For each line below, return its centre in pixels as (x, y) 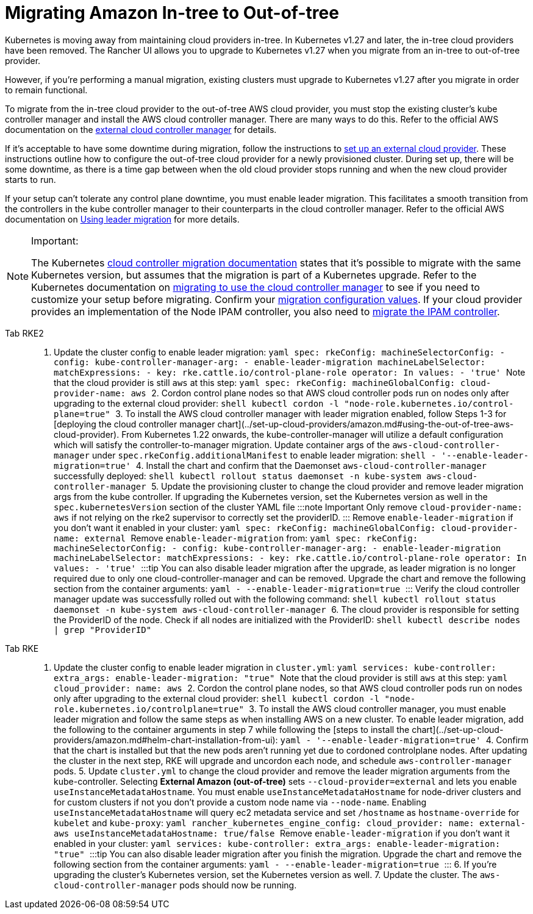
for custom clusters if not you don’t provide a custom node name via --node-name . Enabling (240, 802)
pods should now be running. (238, 885)
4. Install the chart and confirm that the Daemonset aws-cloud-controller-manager (311, 465)
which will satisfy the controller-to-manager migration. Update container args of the (222, 445)
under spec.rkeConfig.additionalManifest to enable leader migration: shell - (264, 455)
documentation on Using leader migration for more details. (122, 219)
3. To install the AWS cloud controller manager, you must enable (377, 709)
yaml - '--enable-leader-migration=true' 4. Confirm (404, 740)
